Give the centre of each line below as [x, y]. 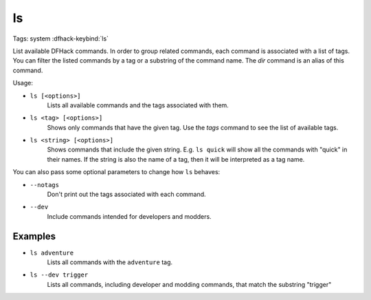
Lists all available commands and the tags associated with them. [138, 105]
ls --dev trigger [59, 275]
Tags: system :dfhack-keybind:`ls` [61, 39]
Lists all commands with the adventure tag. [110, 262]
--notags [45, 185]
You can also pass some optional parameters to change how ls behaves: [116, 172]
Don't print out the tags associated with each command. [126, 194]
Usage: [23, 83]
